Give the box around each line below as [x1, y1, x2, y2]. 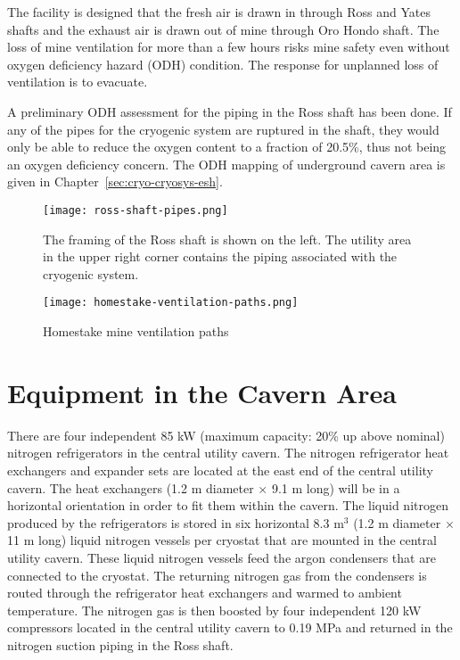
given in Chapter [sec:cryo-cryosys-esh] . [7, 172, 223, 191]
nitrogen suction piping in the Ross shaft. [7, 635, 234, 654]
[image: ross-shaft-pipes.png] [43, 203, 228, 217]
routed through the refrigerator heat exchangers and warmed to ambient [7, 583, 402, 602]
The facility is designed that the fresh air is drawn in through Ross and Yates [7, 3, 431, 21]
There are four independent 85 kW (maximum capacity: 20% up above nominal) [7, 425, 445, 444]
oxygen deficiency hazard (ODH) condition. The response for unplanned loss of [7, 54, 439, 73]
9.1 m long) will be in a [271, 478, 400, 497]
